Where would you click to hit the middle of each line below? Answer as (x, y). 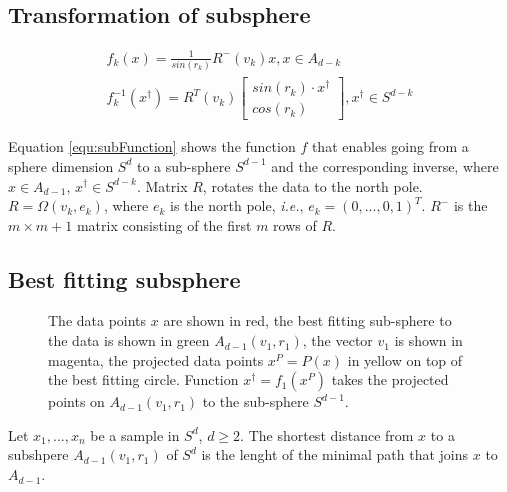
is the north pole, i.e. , (237, 205)
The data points (97, 320)
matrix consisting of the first (164, 224)
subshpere (38, 454)
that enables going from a (390, 146)
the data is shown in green (129, 340)
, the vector (337, 340)
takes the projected (390, 379)
